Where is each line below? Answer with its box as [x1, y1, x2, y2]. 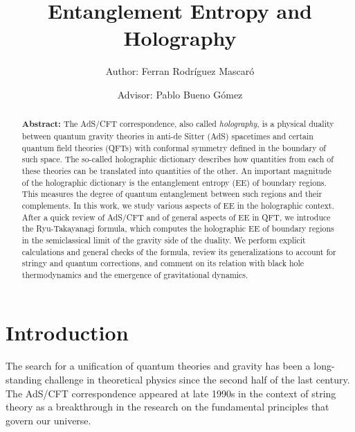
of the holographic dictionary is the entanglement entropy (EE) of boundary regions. [21, 176, 327, 188]
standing [6, 372, 42, 387]
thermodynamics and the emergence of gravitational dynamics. [21, 268, 248, 280]
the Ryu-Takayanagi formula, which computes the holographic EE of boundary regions [21, 223, 334, 234]
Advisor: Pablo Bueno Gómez [117, 87, 243, 101]
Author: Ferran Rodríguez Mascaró [105, 64, 255, 78]
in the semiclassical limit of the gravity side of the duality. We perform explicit [21, 234, 306, 245]
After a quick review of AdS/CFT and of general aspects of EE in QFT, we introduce [21, 211, 331, 223]
